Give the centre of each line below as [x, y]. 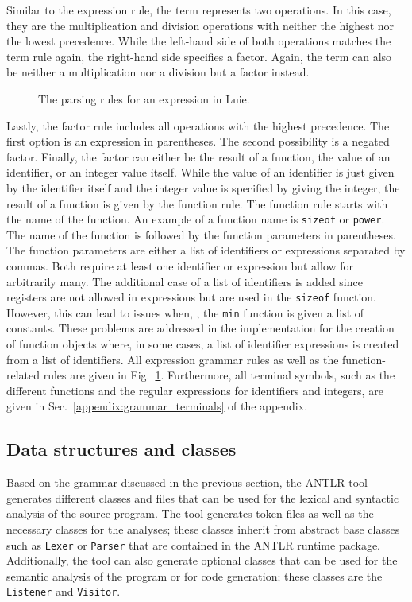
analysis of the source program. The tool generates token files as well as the [190, 513]
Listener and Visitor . [64, 591]
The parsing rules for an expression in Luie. [144, 98]
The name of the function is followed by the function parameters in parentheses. [201, 234]
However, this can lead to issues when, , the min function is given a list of [185, 312]
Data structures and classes [121, 449]
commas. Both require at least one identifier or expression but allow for [180, 265]
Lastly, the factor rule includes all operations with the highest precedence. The [198, 125]
